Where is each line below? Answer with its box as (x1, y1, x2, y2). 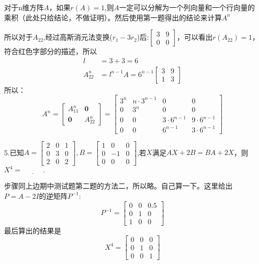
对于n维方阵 (4, 2, 44, 12)
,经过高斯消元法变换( (43, 32, 113, 42)
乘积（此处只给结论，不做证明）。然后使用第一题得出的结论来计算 (4, 12, 222, 22)
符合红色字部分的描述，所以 (4, 46, 97, 57)
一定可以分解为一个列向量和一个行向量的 (119, 2, 255, 12)
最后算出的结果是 (4, 225, 61, 235)
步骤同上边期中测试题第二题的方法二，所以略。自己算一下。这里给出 (4, 180, 232, 191)
